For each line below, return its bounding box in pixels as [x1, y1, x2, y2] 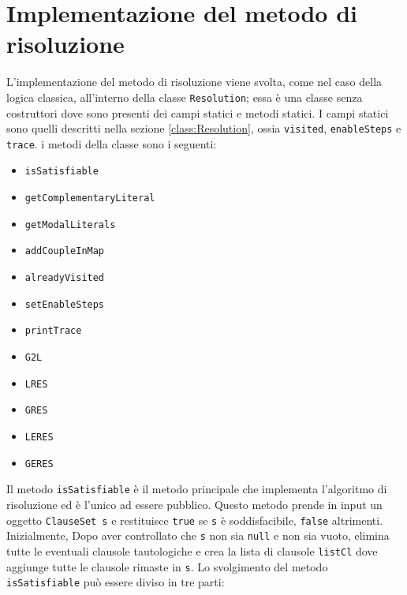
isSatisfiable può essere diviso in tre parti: [6, 574, 225, 590]
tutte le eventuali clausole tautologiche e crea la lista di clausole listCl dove [6, 542, 378, 559]
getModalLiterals [24, 219, 116, 230]
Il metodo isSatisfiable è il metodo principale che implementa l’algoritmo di [6, 481, 387, 497]
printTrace [24, 325, 82, 337]
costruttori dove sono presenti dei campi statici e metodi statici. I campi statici [6, 104, 389, 121]
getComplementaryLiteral [24, 193, 155, 204]
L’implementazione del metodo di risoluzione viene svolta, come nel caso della [6, 73, 383, 90]
